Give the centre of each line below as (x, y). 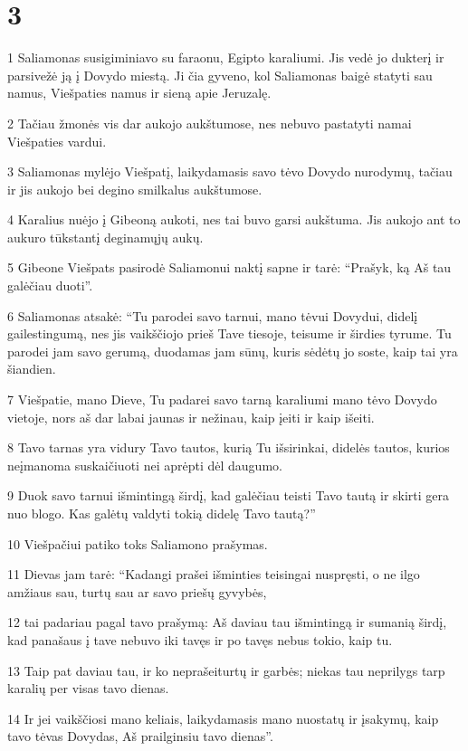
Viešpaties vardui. (57, 141)
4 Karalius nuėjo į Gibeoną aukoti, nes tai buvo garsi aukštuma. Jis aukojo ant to (234, 219)
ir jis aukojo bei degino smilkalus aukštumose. (135, 189)
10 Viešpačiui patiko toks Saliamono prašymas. (138, 543)
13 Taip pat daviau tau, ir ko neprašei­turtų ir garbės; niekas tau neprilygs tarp (226, 670)
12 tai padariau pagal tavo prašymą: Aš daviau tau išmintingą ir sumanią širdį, (227, 622)
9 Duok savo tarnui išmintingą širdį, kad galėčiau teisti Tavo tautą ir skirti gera (229, 495)
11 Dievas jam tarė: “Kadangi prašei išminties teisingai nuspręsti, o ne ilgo (214, 574)
